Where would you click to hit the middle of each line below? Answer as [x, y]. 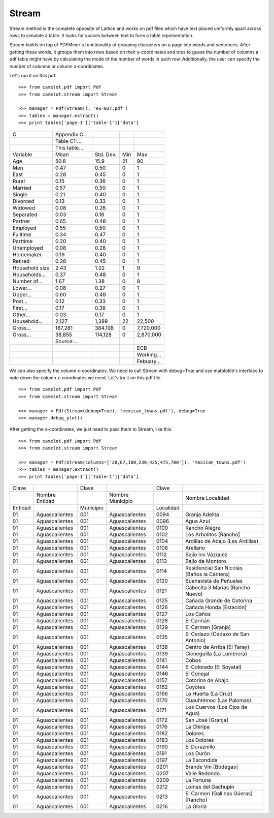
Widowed [24, 207]
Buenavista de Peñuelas [214, 581]
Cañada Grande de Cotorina [219, 601]
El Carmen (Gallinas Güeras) [219, 794]
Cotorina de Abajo [207, 680]
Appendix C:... [72, 134]
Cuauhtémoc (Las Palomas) [218, 701]
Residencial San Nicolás [214, 568]
